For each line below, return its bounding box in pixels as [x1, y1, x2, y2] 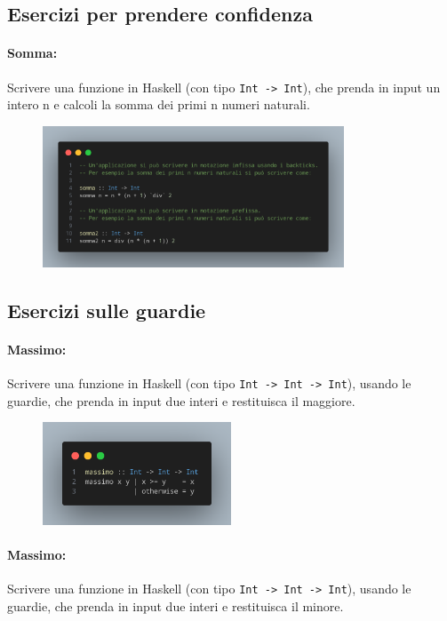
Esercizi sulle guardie [7, 296, 206, 323]
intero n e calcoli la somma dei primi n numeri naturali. [7, 95, 310, 114]
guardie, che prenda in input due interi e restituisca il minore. [7, 596, 344, 615]
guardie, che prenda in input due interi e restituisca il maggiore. [7, 391, 355, 410]
